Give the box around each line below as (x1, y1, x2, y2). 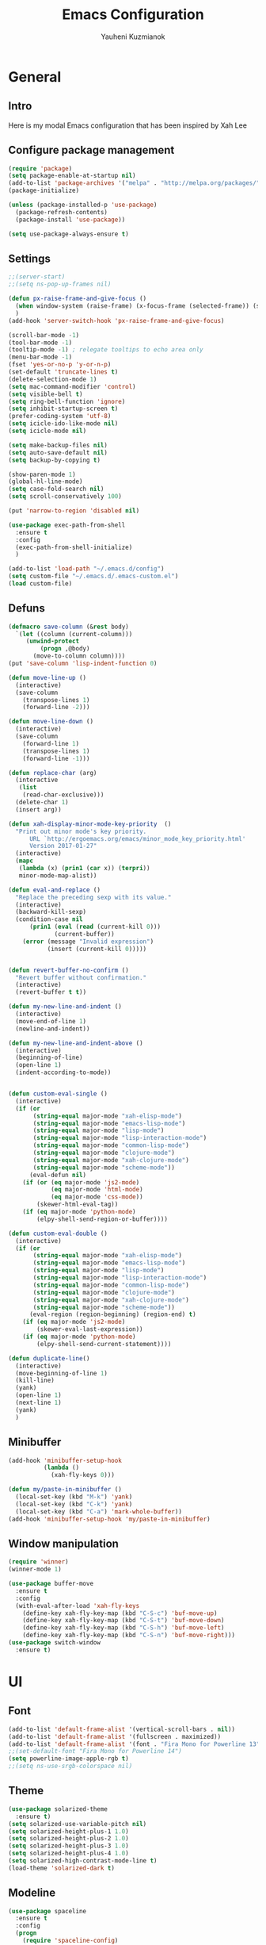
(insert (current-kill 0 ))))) (47, 945, 147, 953)
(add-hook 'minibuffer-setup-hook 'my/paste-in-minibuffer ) (8, 1515, 211, 1523)
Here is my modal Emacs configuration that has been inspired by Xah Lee (8, 121, 248, 130)
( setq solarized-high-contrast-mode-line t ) (8, 1857, 158, 1865)
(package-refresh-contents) (15, 208, 108, 216)
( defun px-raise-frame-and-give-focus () (8, 295, 147, 303)
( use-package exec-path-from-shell (8, 521, 126, 529)
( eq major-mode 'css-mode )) (50, 1193, 144, 1201)
